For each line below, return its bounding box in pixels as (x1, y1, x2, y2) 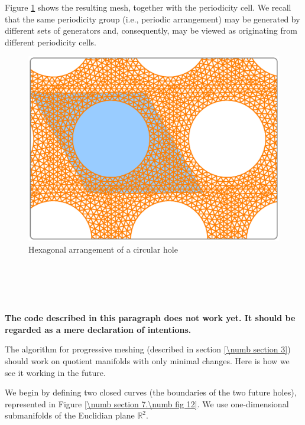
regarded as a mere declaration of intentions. (5, 323, 192, 335)
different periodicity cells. (5, 35, 96, 48)
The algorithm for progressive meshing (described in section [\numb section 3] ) (5, 343, 291, 355)
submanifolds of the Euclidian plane (5, 409, 135, 421)
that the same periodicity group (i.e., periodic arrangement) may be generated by (5, 12, 300, 25)
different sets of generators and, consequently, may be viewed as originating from (5, 24, 297, 37)
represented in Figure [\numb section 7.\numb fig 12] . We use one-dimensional (5, 397, 289, 410)
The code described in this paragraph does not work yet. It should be (5, 312, 296, 324)
